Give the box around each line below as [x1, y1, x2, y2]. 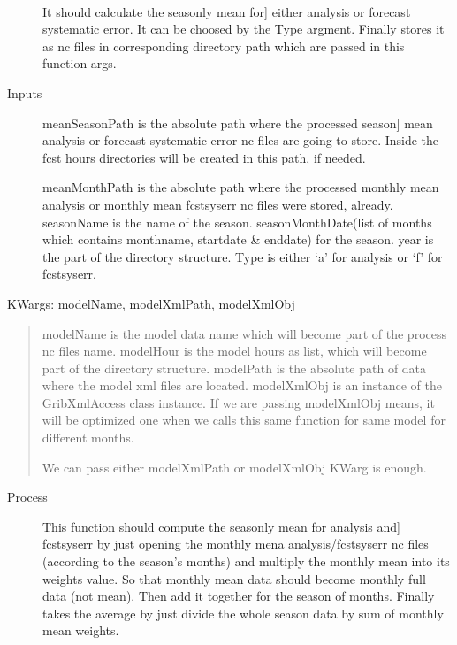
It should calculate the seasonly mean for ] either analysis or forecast [42, 2, 411, 20]
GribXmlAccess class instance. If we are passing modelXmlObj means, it [42, 393, 435, 411]
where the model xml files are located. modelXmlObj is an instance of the [42, 376, 442, 395]
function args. [42, 54, 117, 73]
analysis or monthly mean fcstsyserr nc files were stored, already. [42, 195, 393, 213]
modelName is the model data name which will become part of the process [42, 324, 446, 342]
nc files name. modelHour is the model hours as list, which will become [42, 342, 427, 360]
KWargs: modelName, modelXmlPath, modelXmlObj [7, 294, 295, 312]
